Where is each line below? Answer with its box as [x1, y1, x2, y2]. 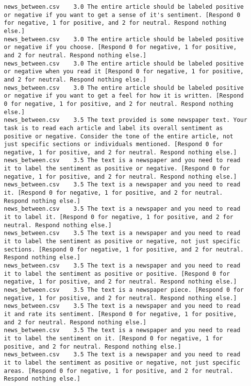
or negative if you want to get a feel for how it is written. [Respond [4, 92, 244, 100]
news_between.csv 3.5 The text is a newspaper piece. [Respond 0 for [4, 286, 244, 293]
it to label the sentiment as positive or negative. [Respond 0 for [4, 165, 230, 172]
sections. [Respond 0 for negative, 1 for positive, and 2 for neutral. [4, 246, 244, 253]
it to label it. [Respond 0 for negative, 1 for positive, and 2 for [4, 214, 234, 221]
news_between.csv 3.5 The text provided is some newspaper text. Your [4, 117, 248, 124]
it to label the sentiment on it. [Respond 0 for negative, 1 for [4, 335, 223, 342]
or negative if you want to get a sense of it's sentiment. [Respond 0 [4, 11, 240, 18]
